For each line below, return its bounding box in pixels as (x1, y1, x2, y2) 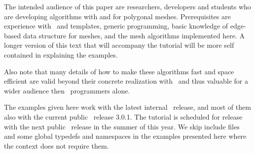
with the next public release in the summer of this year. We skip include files (4, 121, 240, 131)
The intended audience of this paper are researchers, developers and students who (4, 1, 251, 11)
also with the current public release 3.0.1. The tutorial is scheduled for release (4, 111, 243, 122)
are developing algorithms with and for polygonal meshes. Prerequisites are (4, 11, 231, 21)
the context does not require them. (4, 140, 109, 151)
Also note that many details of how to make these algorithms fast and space (4, 66, 234, 76)
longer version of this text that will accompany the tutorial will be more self (4, 40, 234, 50)
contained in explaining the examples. (4, 49, 118, 60)
